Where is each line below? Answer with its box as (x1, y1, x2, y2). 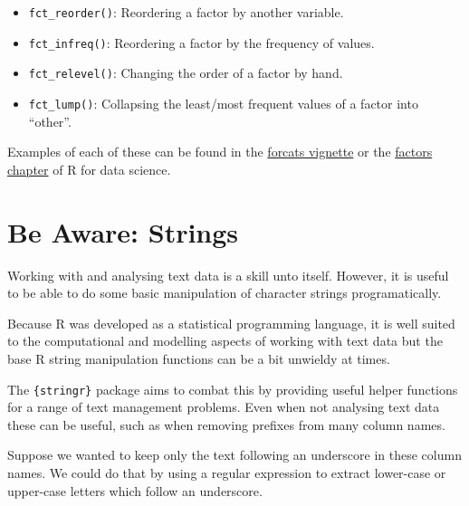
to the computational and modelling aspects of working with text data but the (7, 331, 443, 350)
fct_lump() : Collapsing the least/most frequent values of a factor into (28, 93, 418, 112)
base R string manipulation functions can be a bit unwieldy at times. (7, 348, 390, 368)
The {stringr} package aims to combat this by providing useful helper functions (7, 379, 458, 398)
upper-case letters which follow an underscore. (7, 481, 263, 500)
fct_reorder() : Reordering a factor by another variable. (28, 3, 344, 21)
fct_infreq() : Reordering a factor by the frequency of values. (28, 33, 375, 52)
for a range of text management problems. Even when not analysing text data (7, 397, 440, 416)
